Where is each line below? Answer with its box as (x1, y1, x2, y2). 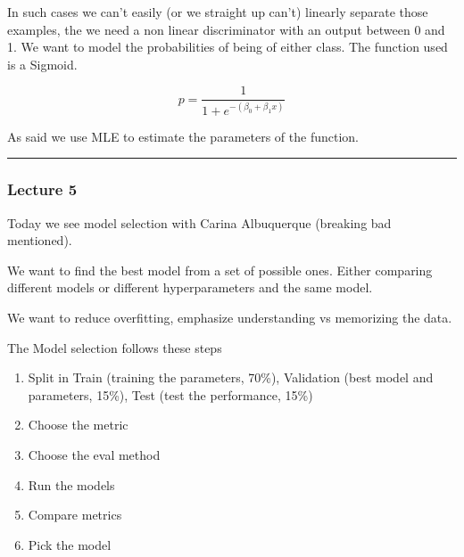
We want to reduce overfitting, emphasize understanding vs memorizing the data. (7, 307, 452, 326)
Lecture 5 (7, 178, 78, 201)
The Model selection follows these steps (7, 338, 222, 356)
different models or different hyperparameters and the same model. (7, 278, 373, 297)
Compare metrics (28, 505, 122, 524)
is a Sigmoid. (7, 54, 78, 73)
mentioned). (7, 231, 72, 250)
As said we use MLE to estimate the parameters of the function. (7, 127, 359, 145)
